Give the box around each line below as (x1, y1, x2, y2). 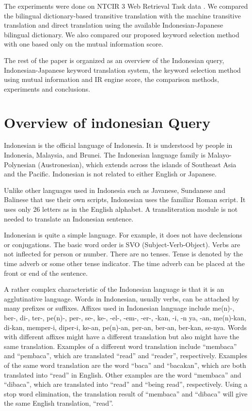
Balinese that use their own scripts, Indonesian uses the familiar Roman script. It (4, 194, 246, 205)
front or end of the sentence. (4, 268, 88, 278)
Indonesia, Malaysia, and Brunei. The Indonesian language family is (4, 150, 205, 160)
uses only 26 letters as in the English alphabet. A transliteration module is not (4, 204, 238, 214)
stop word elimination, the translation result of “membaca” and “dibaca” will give (4, 388, 248, 398)
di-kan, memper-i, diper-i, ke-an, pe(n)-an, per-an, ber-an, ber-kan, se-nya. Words (4, 322, 247, 332)
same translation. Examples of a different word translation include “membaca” (4, 341, 237, 351)
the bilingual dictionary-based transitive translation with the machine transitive (4, 10, 241, 20)
